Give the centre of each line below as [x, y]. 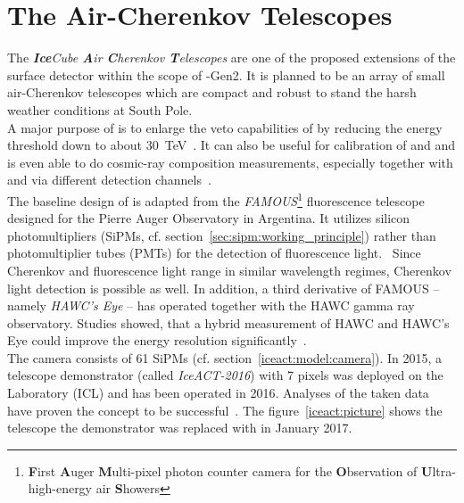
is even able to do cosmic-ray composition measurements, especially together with [230, 162]
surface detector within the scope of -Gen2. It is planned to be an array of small [226, 74]
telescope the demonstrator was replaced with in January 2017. [180, 428]
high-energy [60, 488]
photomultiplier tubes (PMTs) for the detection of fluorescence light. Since [214, 253]
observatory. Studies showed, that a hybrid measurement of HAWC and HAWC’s [228, 322]
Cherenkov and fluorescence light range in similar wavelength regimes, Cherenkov [229, 270]
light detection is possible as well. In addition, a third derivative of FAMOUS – [224, 288]
